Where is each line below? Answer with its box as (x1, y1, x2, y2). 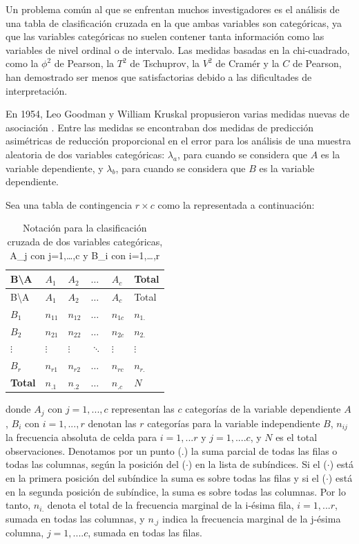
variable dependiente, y (6, 160, 104, 175)
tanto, (6, 498, 31, 512)
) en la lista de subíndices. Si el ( (188, 457, 327, 471)
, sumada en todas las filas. (88, 525, 202, 540)
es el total (275, 430, 318, 444)
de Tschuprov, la (130, 56, 200, 71)
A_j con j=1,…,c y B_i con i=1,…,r (10, 247, 160, 262)
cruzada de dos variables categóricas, (7, 234, 163, 248)
